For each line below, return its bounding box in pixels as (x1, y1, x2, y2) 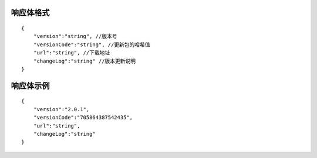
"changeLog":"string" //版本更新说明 (33, 57, 136, 64)
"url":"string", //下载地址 (33, 50, 110, 56)
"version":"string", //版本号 (33, 33, 117, 40)
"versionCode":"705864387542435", (33, 114, 133, 121)
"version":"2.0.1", (33, 106, 90, 112)
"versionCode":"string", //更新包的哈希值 (33, 41, 150, 48)
